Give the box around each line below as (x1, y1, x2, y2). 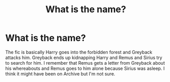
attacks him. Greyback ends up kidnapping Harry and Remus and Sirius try (5, 54, 162, 61)
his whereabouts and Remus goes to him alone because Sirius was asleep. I (5, 65, 165, 71)
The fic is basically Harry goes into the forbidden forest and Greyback (5, 49, 153, 55)
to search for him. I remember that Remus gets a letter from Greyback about (5, 60, 165, 66)
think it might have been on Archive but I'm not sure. (5, 70, 116, 77)
